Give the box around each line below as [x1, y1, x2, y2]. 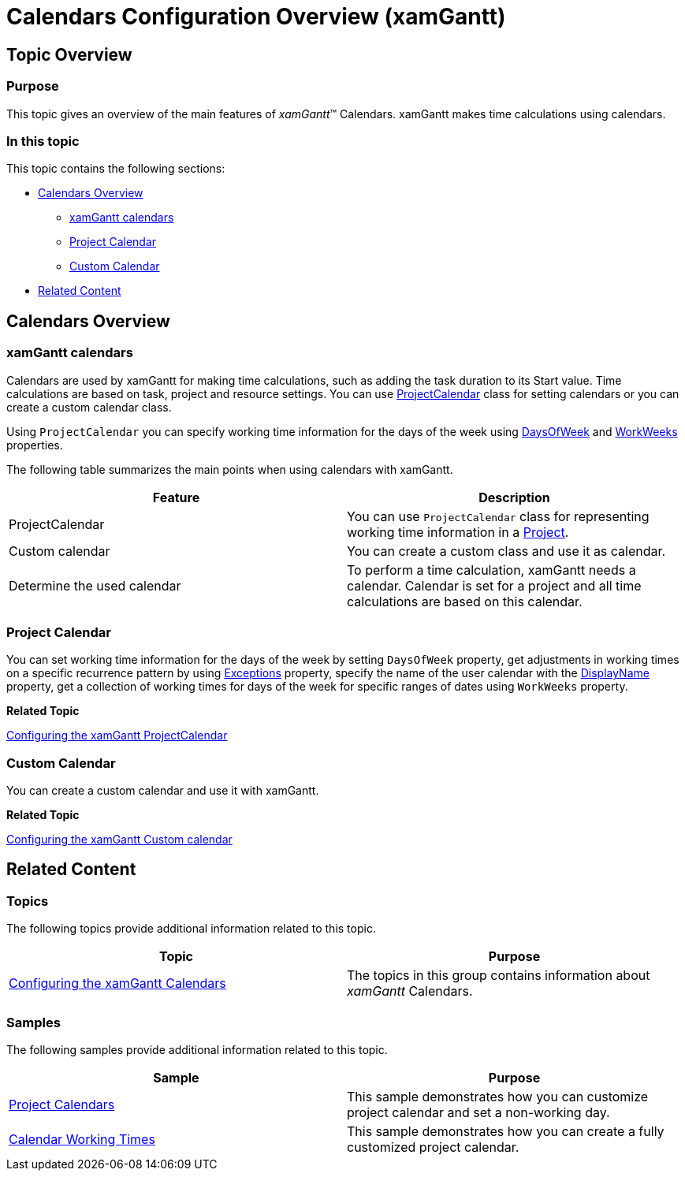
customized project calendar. [347, 1138, 519, 1155]
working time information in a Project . [347, 523, 569, 540]
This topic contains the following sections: [6, 162, 225, 176]
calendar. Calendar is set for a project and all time [347, 577, 642, 594]
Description [478, 489, 550, 505]
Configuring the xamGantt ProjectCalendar [6, 728, 228, 743]
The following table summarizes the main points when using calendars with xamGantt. [6, 462, 453, 476]
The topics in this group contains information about [347, 967, 650, 984]
